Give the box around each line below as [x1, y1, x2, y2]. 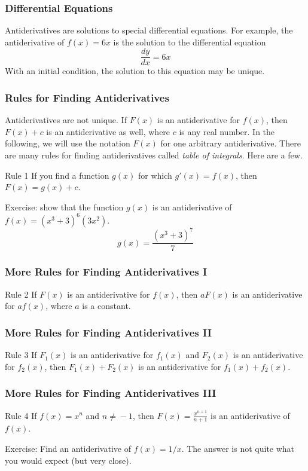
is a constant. [82, 299, 131, 312]
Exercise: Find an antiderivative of [5, 442, 131, 454]
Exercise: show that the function [5, 200, 124, 213]
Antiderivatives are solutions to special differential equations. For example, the [5, 24, 293, 36]
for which [138, 169, 172, 181]
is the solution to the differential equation [113, 35, 266, 48]
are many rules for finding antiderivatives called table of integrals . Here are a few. [5, 149, 303, 161]
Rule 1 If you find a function [5, 169, 109, 181]
